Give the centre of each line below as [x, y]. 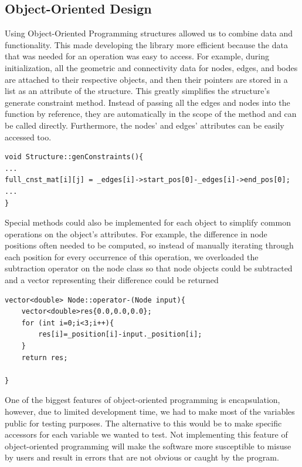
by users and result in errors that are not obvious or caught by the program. [142, 457]
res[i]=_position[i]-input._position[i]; [120, 335]
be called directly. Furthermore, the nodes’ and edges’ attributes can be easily [145, 125]
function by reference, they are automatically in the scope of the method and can [151, 114]
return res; [45, 357]
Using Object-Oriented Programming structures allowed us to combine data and [149, 33]
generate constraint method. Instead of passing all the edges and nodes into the [147, 102]
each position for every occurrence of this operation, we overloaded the [132, 256]
